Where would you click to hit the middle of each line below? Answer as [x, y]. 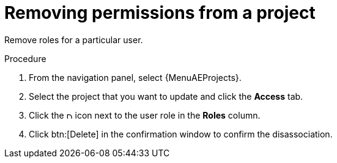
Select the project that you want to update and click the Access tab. [166, 96]
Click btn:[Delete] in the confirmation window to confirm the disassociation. [181, 134]
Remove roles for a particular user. [74, 40]
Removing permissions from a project [160, 13]
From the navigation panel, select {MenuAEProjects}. [135, 77]
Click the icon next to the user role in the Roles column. [145, 115]
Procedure [25, 58]
